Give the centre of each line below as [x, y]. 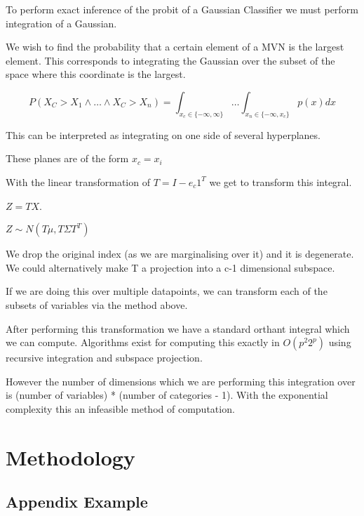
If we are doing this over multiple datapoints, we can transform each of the [167, 291]
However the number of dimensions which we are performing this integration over [181, 381]
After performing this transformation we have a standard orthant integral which [178, 328]
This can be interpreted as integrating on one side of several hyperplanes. [163, 134]
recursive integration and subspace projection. [104, 358]
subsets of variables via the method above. [97, 304]
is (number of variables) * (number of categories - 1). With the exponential [167, 395]
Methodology [70, 457]
